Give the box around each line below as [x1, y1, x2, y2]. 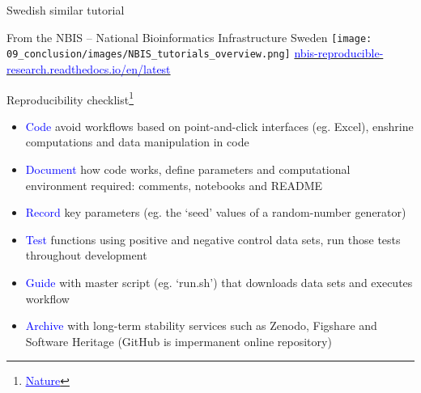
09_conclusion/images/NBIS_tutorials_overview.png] [6, 49, 291, 61]
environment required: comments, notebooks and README [25, 176, 323, 193]
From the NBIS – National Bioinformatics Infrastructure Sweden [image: [6, 28, 372, 45]
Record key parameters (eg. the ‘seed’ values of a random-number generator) [25, 204, 406, 221]
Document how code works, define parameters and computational [25, 160, 351, 177]
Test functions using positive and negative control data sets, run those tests [25, 230, 401, 247]
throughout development [25, 247, 147, 264]
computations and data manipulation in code [25, 133, 249, 150]
